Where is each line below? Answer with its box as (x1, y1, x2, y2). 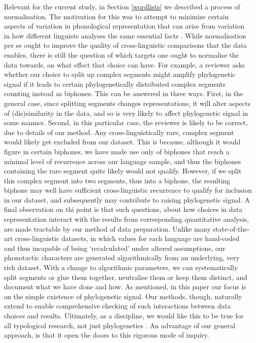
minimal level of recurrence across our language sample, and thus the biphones (4, 156, 241, 166)
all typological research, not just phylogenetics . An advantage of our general (4, 320, 235, 330)
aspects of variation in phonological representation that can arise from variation (4, 21, 245, 31)
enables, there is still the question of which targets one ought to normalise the (4, 49, 239, 60)
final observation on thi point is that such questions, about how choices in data (4, 204, 243, 214)
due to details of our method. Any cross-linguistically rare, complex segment (4, 127, 234, 137)
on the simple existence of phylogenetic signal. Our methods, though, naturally (4, 291, 242, 301)
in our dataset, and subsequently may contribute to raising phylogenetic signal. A (4, 194, 250, 205)
